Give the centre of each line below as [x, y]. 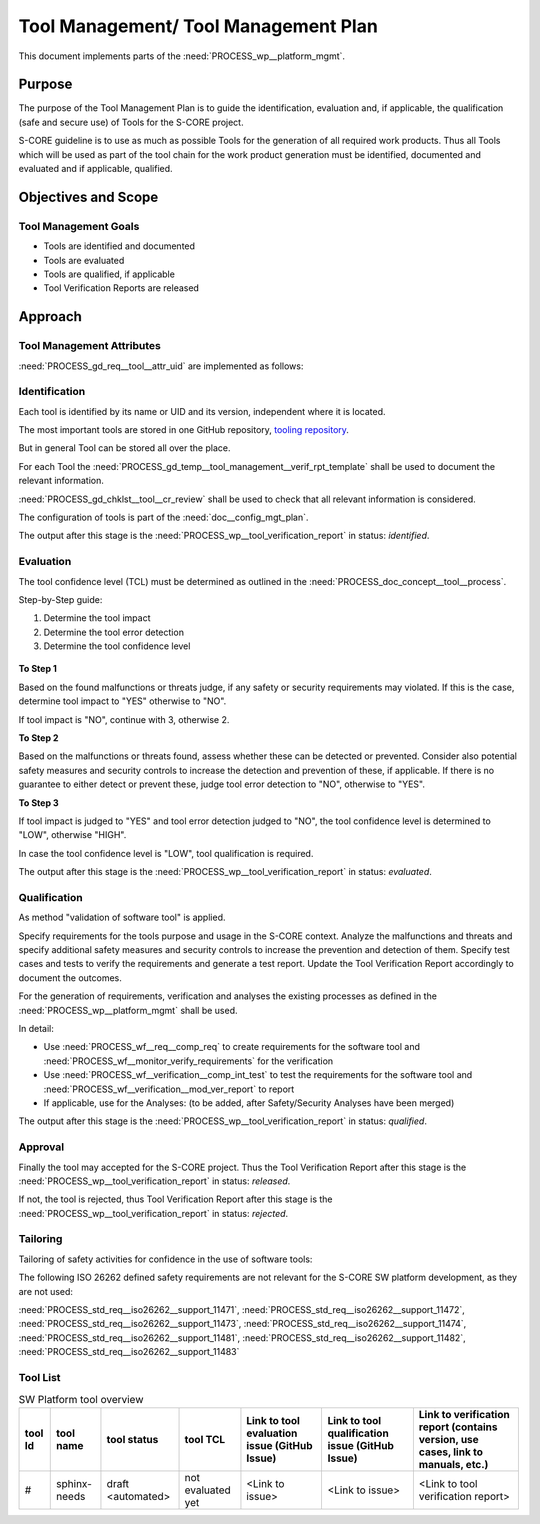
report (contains [458, 1427]
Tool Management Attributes [90, 346]
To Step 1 [37, 669]
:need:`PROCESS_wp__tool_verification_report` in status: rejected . [153, 1213]
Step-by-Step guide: [60, 599]
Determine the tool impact [97, 618]
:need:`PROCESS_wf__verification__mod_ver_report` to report [169, 1089]
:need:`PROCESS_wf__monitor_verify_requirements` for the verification [188, 1061]
